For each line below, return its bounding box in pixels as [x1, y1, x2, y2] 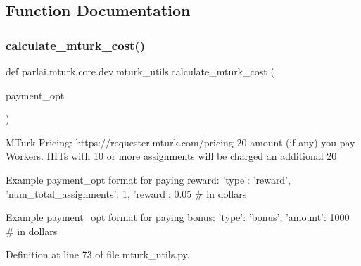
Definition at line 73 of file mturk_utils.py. [6, 247, 190, 262]
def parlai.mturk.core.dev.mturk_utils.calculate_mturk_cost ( [6, 64, 274, 78]
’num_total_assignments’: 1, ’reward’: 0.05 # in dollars [6, 186, 247, 201]
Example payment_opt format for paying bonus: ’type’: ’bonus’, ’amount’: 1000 [6, 210, 350, 224]
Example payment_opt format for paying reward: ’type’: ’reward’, [6, 172, 291, 186]
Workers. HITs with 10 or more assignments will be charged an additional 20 [6, 148, 337, 163]
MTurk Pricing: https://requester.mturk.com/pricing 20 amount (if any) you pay [6, 134, 355, 149]
